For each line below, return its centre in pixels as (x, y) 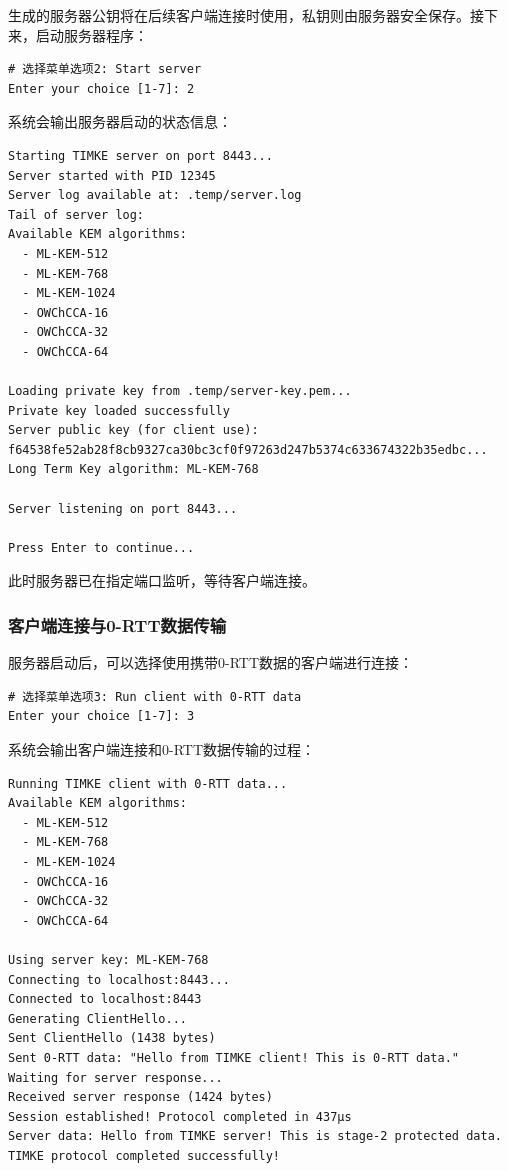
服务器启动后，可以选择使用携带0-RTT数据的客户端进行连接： (211, 662)
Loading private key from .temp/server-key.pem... (180, 391)
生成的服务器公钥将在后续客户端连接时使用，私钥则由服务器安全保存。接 (246, 15)
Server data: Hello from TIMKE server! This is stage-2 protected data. (255, 1136)
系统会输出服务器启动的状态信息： (120, 121)
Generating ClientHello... (97, 1018)
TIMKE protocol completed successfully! (144, 1155)
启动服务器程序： (91, 34)
